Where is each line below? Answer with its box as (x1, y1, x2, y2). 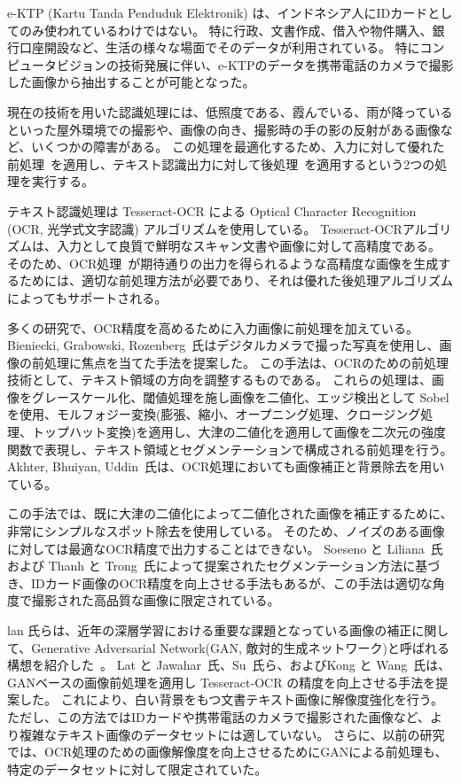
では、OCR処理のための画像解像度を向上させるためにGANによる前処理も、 (7, 742, 448, 761)
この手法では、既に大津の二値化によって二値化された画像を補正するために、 (7, 504, 453, 523)
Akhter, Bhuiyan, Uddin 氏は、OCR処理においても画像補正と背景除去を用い (7, 457, 445, 476)
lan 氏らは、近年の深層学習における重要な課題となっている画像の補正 (7, 621, 412, 639)
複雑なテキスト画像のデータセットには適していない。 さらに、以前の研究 (19, 725, 445, 743)
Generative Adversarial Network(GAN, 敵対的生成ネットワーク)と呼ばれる (31, 638, 450, 656)
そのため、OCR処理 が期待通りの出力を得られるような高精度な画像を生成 (7, 253, 439, 272)
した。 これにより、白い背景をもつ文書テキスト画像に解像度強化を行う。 (19, 690, 443, 709)
